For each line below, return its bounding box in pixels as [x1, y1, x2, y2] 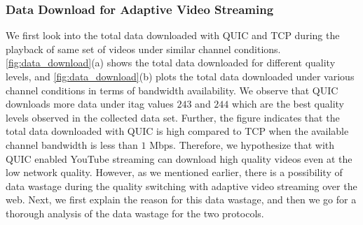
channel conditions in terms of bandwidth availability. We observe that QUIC [6, 82, 338, 97]
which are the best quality [232, 96, 344, 111]
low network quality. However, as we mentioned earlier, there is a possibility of [6, 165, 343, 180]
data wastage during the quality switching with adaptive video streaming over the [6, 178, 357, 193]
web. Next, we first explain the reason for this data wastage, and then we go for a [6, 192, 357, 207]
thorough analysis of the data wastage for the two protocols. [6, 205, 264, 220]
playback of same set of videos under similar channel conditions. [6, 41, 281, 56]
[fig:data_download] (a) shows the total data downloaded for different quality [6, 55, 336, 70]
